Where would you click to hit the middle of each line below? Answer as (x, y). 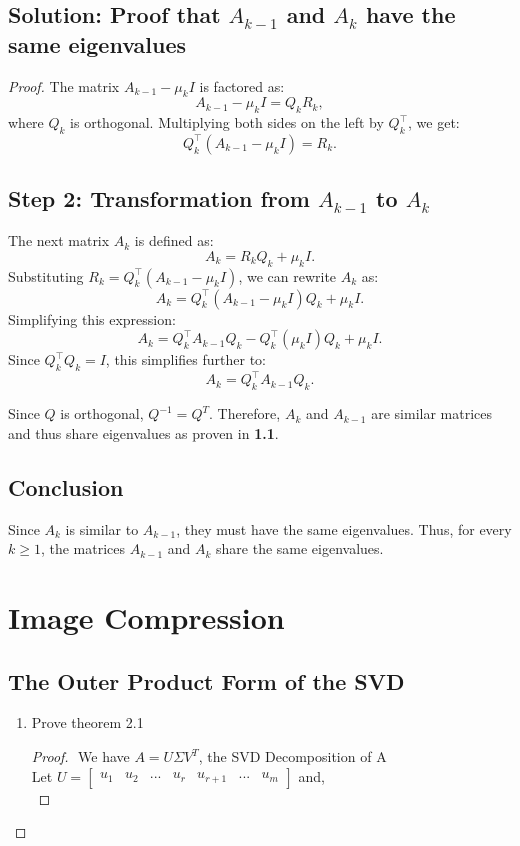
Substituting (46, 275)
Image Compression (146, 617)
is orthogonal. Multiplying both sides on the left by (227, 122)
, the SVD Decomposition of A (292, 756)
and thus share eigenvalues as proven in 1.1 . (143, 432)
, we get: (434, 122)
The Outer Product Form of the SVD (206, 680)
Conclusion (66, 486)
